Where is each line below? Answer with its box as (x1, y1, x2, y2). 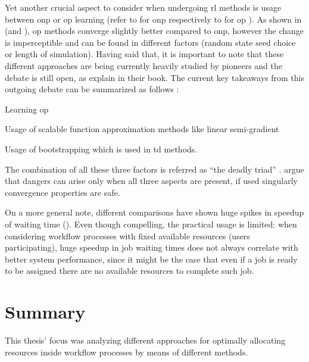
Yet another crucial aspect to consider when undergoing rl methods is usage (5, 1, 282, 13)
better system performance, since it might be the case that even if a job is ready (5, 252, 298, 265)
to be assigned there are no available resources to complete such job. (5, 264, 254, 277)
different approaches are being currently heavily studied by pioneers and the (5, 59, 282, 71)
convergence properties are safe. (5, 186, 120, 198)
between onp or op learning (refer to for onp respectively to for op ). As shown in (5, 13, 302, 25)
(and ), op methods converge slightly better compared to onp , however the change (5, 24, 304, 37)
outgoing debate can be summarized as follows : (5, 83, 179, 95)
